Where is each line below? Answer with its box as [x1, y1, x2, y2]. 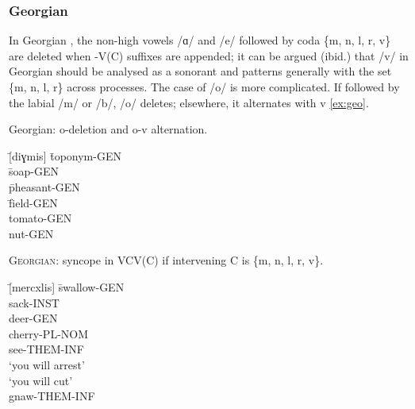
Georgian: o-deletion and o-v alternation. [9, 121, 208, 137]
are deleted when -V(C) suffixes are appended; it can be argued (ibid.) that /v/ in [9, 47, 409, 64]
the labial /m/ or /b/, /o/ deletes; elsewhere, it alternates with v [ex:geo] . [9, 94, 369, 110]
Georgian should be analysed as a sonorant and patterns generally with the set [9, 63, 392, 79]
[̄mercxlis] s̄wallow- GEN [9, 278, 125, 295]
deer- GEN [9, 310, 58, 326]
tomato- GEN [9, 210, 72, 226]
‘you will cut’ [9, 372, 73, 388]
